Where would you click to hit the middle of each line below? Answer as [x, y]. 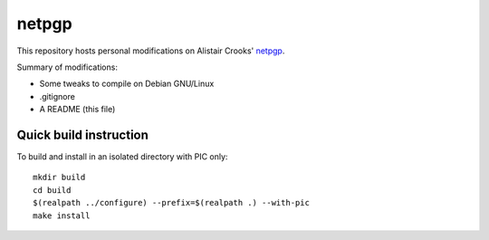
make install [62, 216]
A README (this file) [77, 110]
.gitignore [58, 96]
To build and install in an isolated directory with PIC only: [122, 157]
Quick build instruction [83, 134]
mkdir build [59, 178]
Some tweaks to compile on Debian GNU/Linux [127, 84]
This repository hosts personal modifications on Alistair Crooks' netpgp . [151, 51]
